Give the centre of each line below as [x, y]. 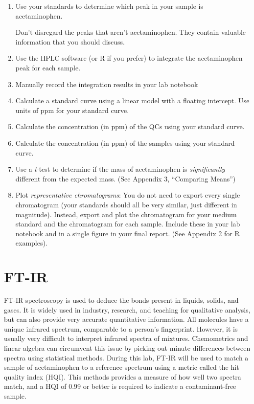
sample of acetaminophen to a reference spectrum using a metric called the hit [122, 367]
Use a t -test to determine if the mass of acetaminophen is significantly [120, 169]
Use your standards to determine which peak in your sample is [109, 6]
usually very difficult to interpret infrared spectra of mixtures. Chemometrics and [126, 338]
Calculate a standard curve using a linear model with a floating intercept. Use [132, 101]
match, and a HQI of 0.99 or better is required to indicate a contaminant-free [120, 386]
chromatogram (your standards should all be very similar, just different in [126, 204]
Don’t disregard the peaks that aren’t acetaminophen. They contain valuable [131, 32]
